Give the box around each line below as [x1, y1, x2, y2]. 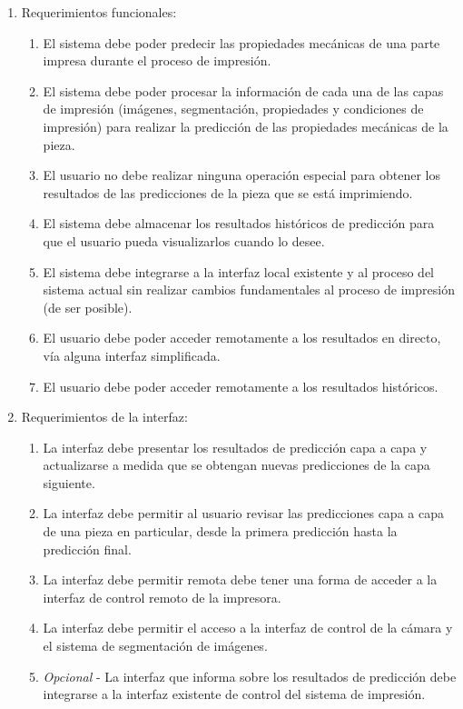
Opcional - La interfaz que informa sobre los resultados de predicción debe [43, 666, 457, 685]
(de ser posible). [43, 297, 133, 316]
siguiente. [43, 473, 95, 492]
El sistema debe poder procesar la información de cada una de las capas [43, 81, 444, 100]
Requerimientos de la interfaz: [21, 407, 188, 426]
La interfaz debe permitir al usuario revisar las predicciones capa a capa [43, 504, 444, 523]
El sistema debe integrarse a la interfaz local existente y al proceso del [43, 262, 434, 281]
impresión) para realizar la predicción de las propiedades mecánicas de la [43, 116, 448, 135]
